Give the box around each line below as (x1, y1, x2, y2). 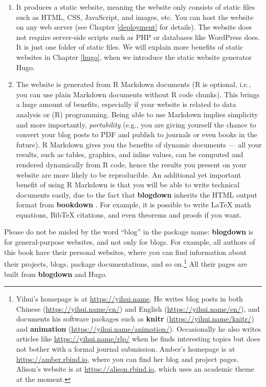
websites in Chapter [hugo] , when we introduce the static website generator (16, 51, 252, 62)
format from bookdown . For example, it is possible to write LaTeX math (16, 199, 251, 210)
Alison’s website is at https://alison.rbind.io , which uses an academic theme (16, 363, 254, 374)
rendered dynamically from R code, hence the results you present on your (16, 159, 247, 169)
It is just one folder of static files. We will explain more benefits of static (16, 41, 243, 52)
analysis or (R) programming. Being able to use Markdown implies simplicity (16, 109, 258, 119)
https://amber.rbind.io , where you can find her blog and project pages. (16, 353, 239, 364)
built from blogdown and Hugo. (4, 268, 107, 279)
